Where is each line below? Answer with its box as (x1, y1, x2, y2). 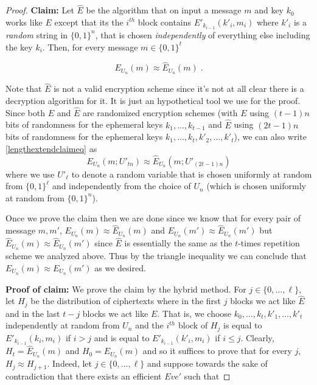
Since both (5, 106, 45, 119)
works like (5, 15, 43, 28)
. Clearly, (240, 331, 274, 344)
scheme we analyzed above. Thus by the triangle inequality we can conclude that (5, 249, 307, 262)
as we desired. (94, 261, 146, 274)
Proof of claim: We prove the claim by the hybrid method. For (5, 282, 246, 295)
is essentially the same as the (124, 237, 232, 249)
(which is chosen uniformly (206, 179, 306, 192)
